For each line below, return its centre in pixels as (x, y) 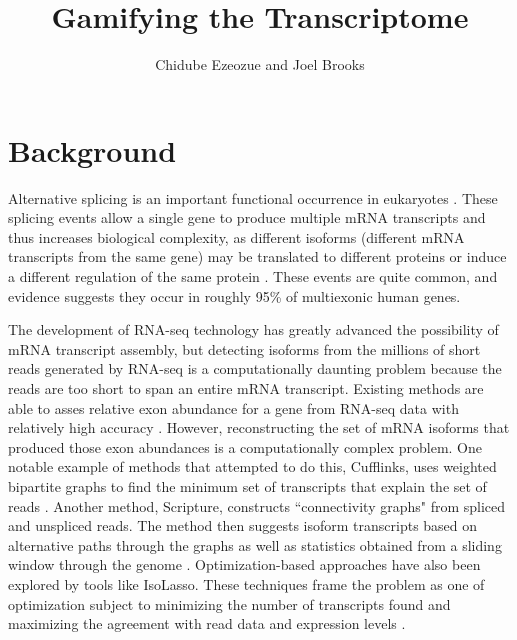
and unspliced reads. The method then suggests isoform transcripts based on (243, 525)
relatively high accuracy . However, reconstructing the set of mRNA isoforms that (259, 427)
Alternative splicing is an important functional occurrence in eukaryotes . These (253, 197)
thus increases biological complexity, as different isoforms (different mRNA (236, 236)
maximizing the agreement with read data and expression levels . (207, 623)
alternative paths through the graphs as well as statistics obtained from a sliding (255, 544)
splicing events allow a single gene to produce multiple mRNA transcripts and (247, 217)
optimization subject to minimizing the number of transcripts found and (229, 603)
